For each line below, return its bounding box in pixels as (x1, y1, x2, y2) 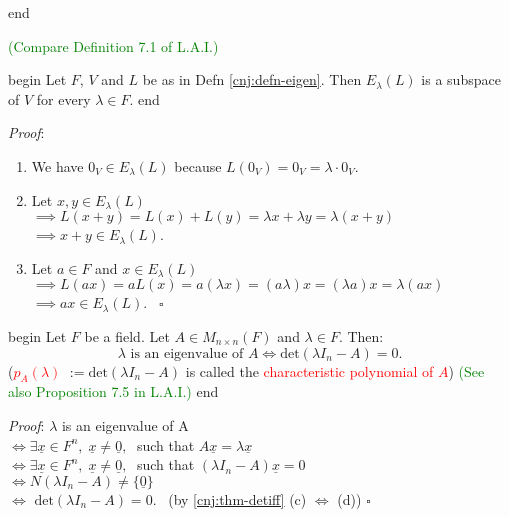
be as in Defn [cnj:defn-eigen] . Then (142, 69, 362, 90)
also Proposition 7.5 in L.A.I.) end (8, 381, 219, 402)
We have (31, 155, 84, 176)
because (174, 155, 222, 176)
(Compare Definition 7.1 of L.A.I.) (8, 35, 219, 56)
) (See (448, 360, 485, 381)
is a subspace (421, 69, 501, 90)
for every (36, 88, 91, 109)
